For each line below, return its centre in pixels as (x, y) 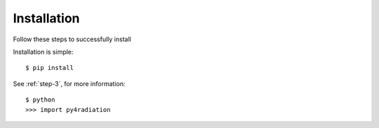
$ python (40, 100)
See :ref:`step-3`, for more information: (69, 83)
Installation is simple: (43, 52)
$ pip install (49, 68)
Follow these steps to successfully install (72, 39)
